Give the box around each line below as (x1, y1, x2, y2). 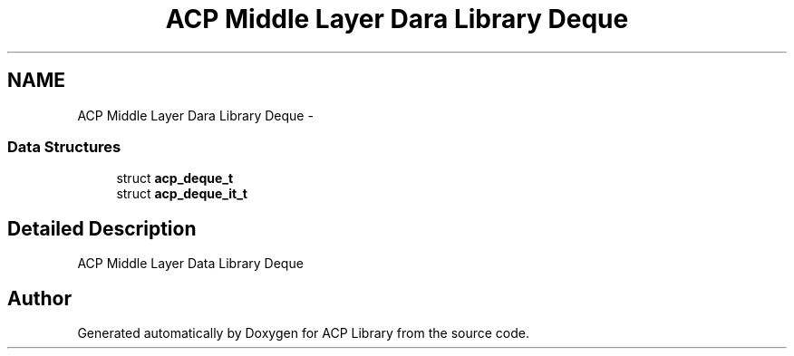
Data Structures (7, 137, 121, 156)
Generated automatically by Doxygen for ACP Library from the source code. (77, 325, 529, 342)
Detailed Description (7, 216, 197, 240)
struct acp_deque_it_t (116, 186, 247, 202)
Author (7, 286, 72, 310)
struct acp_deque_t (116, 170, 234, 187)
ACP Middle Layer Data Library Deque (77, 255, 304, 272)
